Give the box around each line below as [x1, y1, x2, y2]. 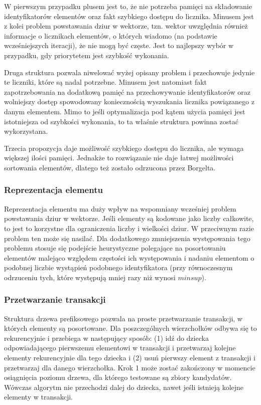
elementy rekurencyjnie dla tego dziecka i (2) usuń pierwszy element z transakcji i [4, 352, 255, 363]
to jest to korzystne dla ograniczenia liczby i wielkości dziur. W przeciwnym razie [4, 223, 254, 233]
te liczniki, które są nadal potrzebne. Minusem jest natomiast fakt [4, 77, 207, 87]
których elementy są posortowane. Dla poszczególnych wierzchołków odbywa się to [4, 323, 257, 333]
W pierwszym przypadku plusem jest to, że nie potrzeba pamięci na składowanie [4, 1, 252, 11]
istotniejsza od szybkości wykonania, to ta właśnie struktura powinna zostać [4, 116, 238, 126]
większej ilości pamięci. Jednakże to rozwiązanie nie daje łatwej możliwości [4, 152, 234, 163]
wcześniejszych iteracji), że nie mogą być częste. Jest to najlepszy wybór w [4, 40, 234, 51]
